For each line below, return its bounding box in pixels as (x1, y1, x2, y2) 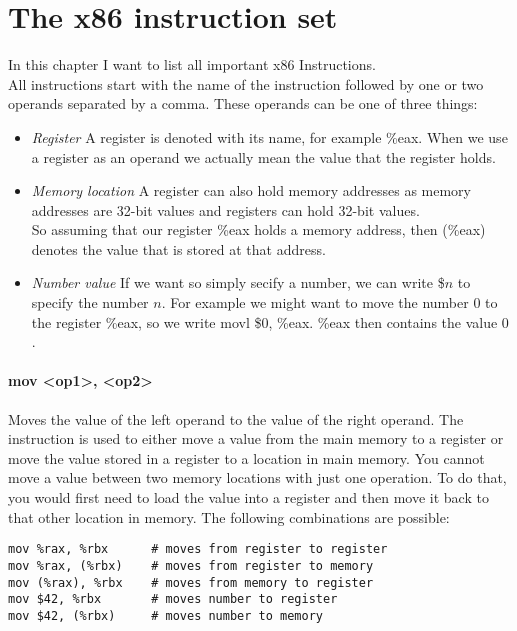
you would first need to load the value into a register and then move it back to (8, 487, 489, 508)
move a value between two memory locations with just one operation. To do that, (8, 467, 507, 488)
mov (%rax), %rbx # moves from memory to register (8, 575, 374, 590)
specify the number (31, 292, 149, 313)
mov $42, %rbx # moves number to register (8, 592, 338, 607)
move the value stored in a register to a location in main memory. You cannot (8, 447, 485, 468)
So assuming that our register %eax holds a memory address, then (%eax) (31, 219, 486, 240)
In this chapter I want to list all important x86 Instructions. (8, 54, 376, 75)
